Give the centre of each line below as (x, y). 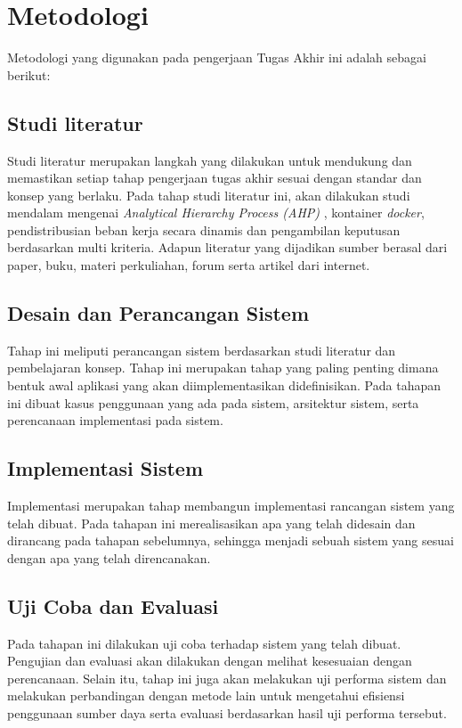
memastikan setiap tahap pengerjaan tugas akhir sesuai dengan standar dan (215, 178)
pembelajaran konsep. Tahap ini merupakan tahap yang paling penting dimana (223, 368)
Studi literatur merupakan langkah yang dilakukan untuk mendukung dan (210, 160)
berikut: (29, 74)
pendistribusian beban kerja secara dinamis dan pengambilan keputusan (204, 229)
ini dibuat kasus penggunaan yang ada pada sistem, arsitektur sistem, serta (213, 402)
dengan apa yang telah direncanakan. (109, 557)
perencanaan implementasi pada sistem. (115, 420)
